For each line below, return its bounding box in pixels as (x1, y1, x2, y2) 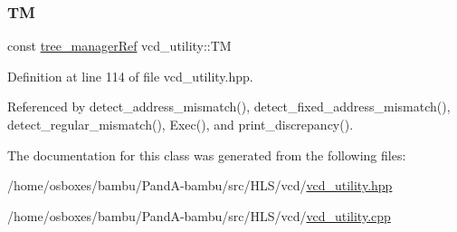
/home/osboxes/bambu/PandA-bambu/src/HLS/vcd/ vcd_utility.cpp (7, 206, 391, 225)
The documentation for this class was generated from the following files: (7, 145, 406, 164)
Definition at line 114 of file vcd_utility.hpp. (7, 66, 253, 85)
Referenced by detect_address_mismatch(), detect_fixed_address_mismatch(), (7, 97, 451, 116)
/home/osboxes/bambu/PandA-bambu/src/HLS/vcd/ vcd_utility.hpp (7, 176, 393, 195)
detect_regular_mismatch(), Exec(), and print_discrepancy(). (7, 115, 354, 133)
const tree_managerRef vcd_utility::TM (7, 36, 232, 55)
